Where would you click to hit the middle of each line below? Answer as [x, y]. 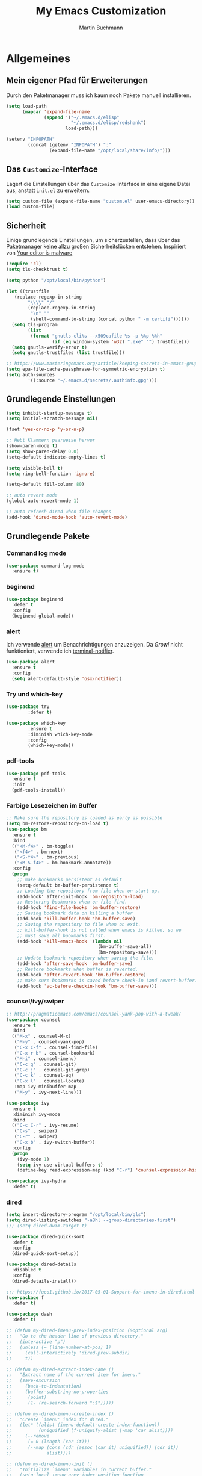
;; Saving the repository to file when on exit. [79, 924]
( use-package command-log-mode [45, 566]
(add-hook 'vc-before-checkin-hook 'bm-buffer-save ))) [87, 986]
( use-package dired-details [41, 1264]
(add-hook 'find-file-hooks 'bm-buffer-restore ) [79, 908]
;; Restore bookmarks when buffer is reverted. [78, 969]
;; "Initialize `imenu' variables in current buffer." [79, 1469]
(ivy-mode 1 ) [33, 1159]
